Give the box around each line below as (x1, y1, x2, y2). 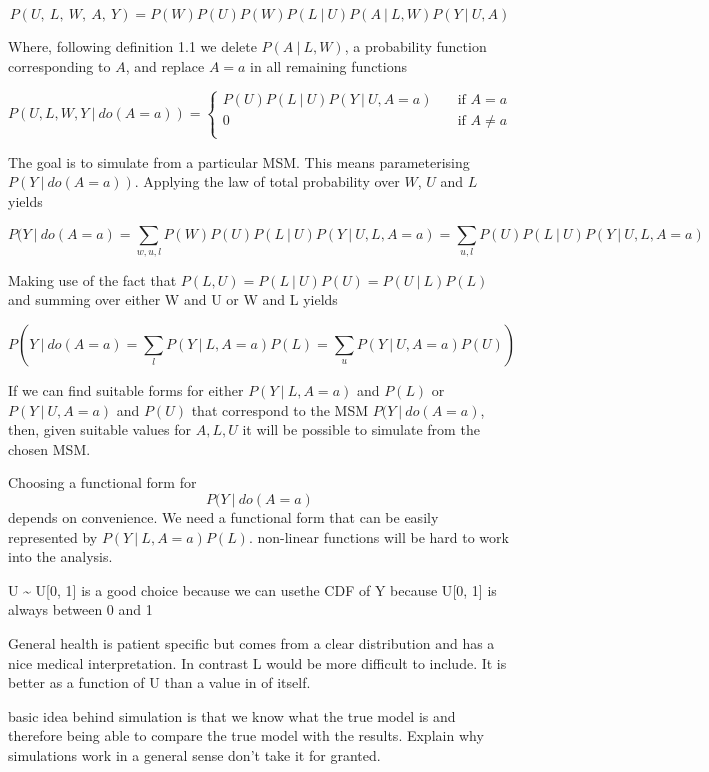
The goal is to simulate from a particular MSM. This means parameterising (8, 151, 470, 172)
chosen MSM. (8, 438, 91, 459)
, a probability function (344, 36, 487, 56)
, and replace (125, 55, 205, 76)
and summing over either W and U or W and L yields (8, 289, 338, 310)
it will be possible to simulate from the (242, 419, 480, 440)
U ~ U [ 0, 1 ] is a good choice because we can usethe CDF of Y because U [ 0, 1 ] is (8, 579, 497, 600)
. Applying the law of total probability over (134, 171, 400, 192)
